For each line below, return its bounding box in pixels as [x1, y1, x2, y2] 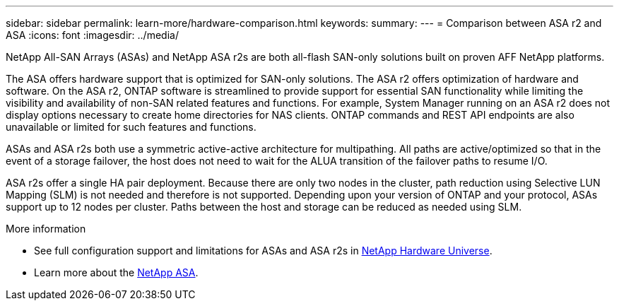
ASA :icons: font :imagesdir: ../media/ [6, 29, 179, 41]
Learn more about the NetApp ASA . [34, 266, 199, 278]
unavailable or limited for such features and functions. [6, 121, 257, 133]
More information [6, 223, 86, 235]
